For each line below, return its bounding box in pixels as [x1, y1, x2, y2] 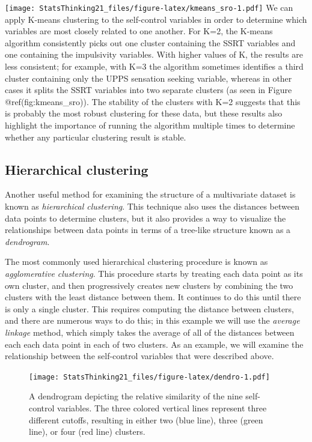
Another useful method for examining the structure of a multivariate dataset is [5, 188, 296, 201]
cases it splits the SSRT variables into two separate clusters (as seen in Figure [5, 83, 292, 96]
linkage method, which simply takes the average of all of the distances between [5, 325, 295, 338]
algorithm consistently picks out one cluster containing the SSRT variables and [5, 36, 296, 49]
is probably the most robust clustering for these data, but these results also [5, 107, 283, 120]
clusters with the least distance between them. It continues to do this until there [5, 291, 301, 303]
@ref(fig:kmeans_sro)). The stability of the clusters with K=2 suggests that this [5, 95, 301, 107]
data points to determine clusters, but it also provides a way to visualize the [5, 211, 286, 224]
